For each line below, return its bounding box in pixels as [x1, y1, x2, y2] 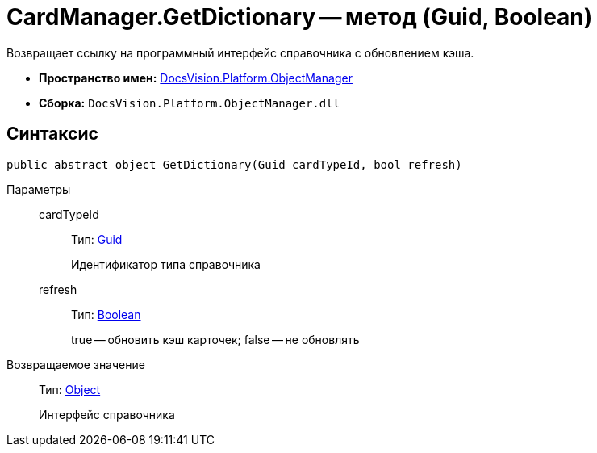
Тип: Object [39, 382, 101, 396]
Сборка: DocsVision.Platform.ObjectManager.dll [39, 95, 340, 110]
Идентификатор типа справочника [71, 257, 261, 271]
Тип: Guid [71, 232, 123, 246]
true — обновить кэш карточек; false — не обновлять [71, 332, 360, 346]
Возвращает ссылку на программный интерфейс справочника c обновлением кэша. [6, 45, 474, 60]
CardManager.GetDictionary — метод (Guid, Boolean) [6, 3, 593, 31]
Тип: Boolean [71, 307, 141, 321]
